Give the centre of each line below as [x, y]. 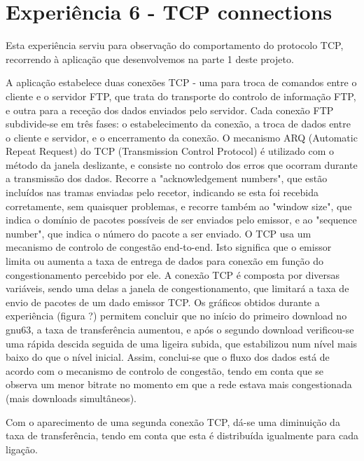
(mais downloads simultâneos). [71, 398]
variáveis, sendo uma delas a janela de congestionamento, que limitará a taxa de [177, 288]
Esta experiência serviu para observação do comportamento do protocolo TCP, [175, 45]
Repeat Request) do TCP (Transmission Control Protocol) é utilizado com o [170, 151]
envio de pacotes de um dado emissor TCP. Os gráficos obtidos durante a [163, 302]
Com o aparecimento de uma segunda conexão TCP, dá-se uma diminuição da [173, 421]
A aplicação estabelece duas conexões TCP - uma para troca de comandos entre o [181, 82]
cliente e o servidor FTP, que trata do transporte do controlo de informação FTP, [181, 96]
